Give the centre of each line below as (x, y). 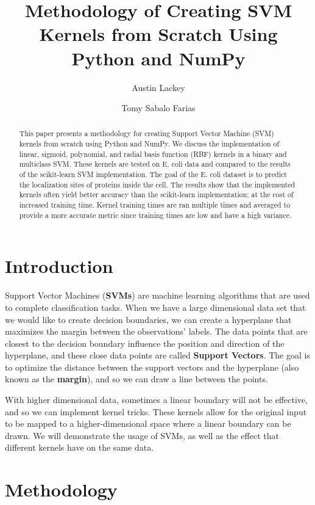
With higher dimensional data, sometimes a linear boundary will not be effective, (156, 400)
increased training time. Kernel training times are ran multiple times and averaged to (155, 205)
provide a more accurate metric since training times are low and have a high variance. (155, 215)
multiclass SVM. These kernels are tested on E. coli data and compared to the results (155, 164)
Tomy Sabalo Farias (158, 108)
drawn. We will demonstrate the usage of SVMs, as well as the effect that (142, 435)
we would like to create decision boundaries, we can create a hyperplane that (148, 319)
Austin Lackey (158, 87)
